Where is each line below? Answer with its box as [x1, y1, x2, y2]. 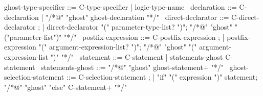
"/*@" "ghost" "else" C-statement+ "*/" [4, 81, 127, 92]
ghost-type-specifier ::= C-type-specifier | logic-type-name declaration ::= [4, 2, 237, 12]
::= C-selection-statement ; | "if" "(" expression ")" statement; [66, 71, 258, 82]
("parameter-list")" [4, 31, 62, 42]
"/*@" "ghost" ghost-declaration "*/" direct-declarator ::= [45, 11, 229, 22]
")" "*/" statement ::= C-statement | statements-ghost [50, 51, 223, 62]
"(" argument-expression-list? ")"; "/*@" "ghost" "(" [38, 41, 197, 52]
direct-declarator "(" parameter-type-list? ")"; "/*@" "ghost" [47, 21, 232, 32]
